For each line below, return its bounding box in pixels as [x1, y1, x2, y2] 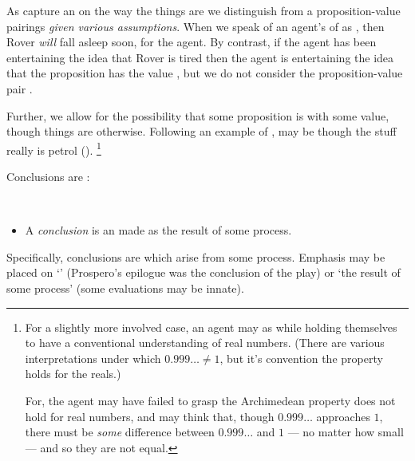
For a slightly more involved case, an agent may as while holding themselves [25, 318, 397, 335]
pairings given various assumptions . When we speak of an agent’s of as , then [6, 18, 385, 34]
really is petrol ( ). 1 [6, 139, 101, 158]
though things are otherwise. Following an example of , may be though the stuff [6, 123, 397, 140]
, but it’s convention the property [219, 349, 383, 366]
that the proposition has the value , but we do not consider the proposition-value [6, 65, 403, 81]
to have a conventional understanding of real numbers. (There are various [25, 334, 385, 351]
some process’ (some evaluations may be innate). [6, 279, 244, 296]
